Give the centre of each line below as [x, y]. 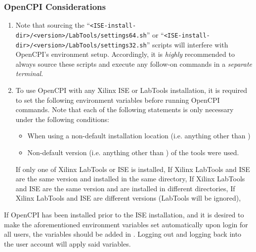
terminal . [29, 73]
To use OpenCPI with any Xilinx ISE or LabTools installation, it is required [131, 90]
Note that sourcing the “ [53, 25]
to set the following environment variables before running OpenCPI [118, 100]
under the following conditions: [62, 119]
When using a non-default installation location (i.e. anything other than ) [139, 136]
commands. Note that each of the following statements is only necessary [125, 109]
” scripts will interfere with [187, 44]
